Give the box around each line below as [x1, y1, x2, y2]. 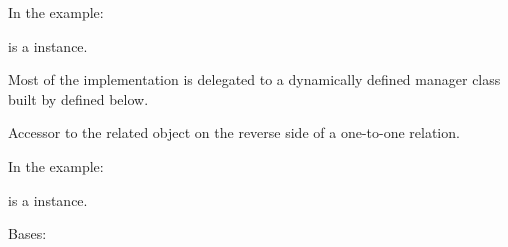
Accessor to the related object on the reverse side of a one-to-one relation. [8, 122, 460, 143]
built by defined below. [8, 88, 149, 109]
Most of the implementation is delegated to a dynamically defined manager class [8, 69, 501, 90]
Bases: [8, 223, 47, 244]
